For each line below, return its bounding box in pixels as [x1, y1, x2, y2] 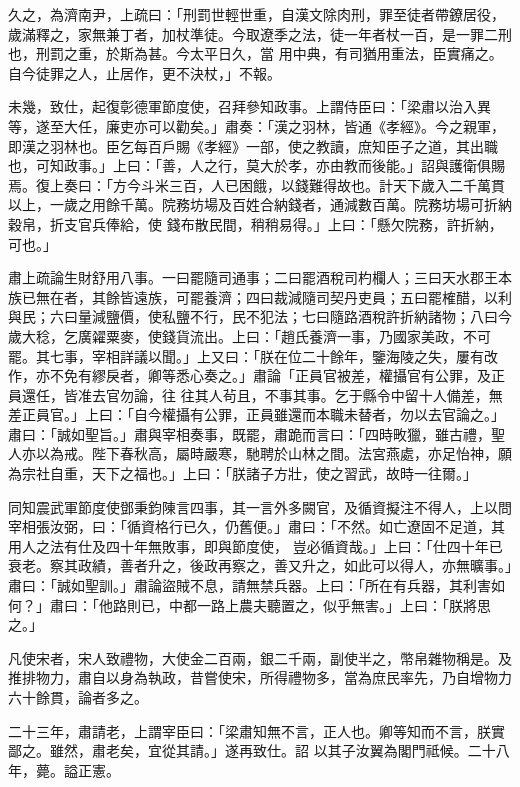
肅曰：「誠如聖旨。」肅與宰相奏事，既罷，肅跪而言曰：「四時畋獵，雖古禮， [8, 423, 491, 444]
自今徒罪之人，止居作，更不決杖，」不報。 [8, 62, 281, 83]
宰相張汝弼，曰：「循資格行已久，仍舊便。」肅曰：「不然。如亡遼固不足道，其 [8, 516, 505, 537]
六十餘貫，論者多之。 [8, 687, 148, 707]
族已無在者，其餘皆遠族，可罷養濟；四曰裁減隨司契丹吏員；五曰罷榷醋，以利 [8, 286, 512, 307]
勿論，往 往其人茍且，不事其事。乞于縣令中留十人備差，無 [119, 384, 503, 405]
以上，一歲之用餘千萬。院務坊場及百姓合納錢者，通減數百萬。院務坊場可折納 [8, 194, 512, 215]
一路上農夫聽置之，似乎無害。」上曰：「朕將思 [196, 594, 491, 615]
